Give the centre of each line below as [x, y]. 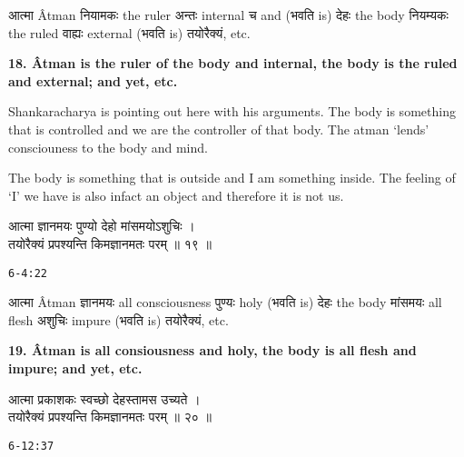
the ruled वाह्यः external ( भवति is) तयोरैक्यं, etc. [129, 32]
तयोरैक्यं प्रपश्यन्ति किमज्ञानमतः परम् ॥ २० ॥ [110, 417]
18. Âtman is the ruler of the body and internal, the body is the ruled [233, 63]
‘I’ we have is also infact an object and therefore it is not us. [176, 195]
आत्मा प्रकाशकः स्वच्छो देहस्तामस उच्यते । [104, 398]
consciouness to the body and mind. [108, 147]
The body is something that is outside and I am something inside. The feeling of [232, 178]
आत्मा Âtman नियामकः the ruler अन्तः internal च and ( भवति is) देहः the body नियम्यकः [228, 15]
